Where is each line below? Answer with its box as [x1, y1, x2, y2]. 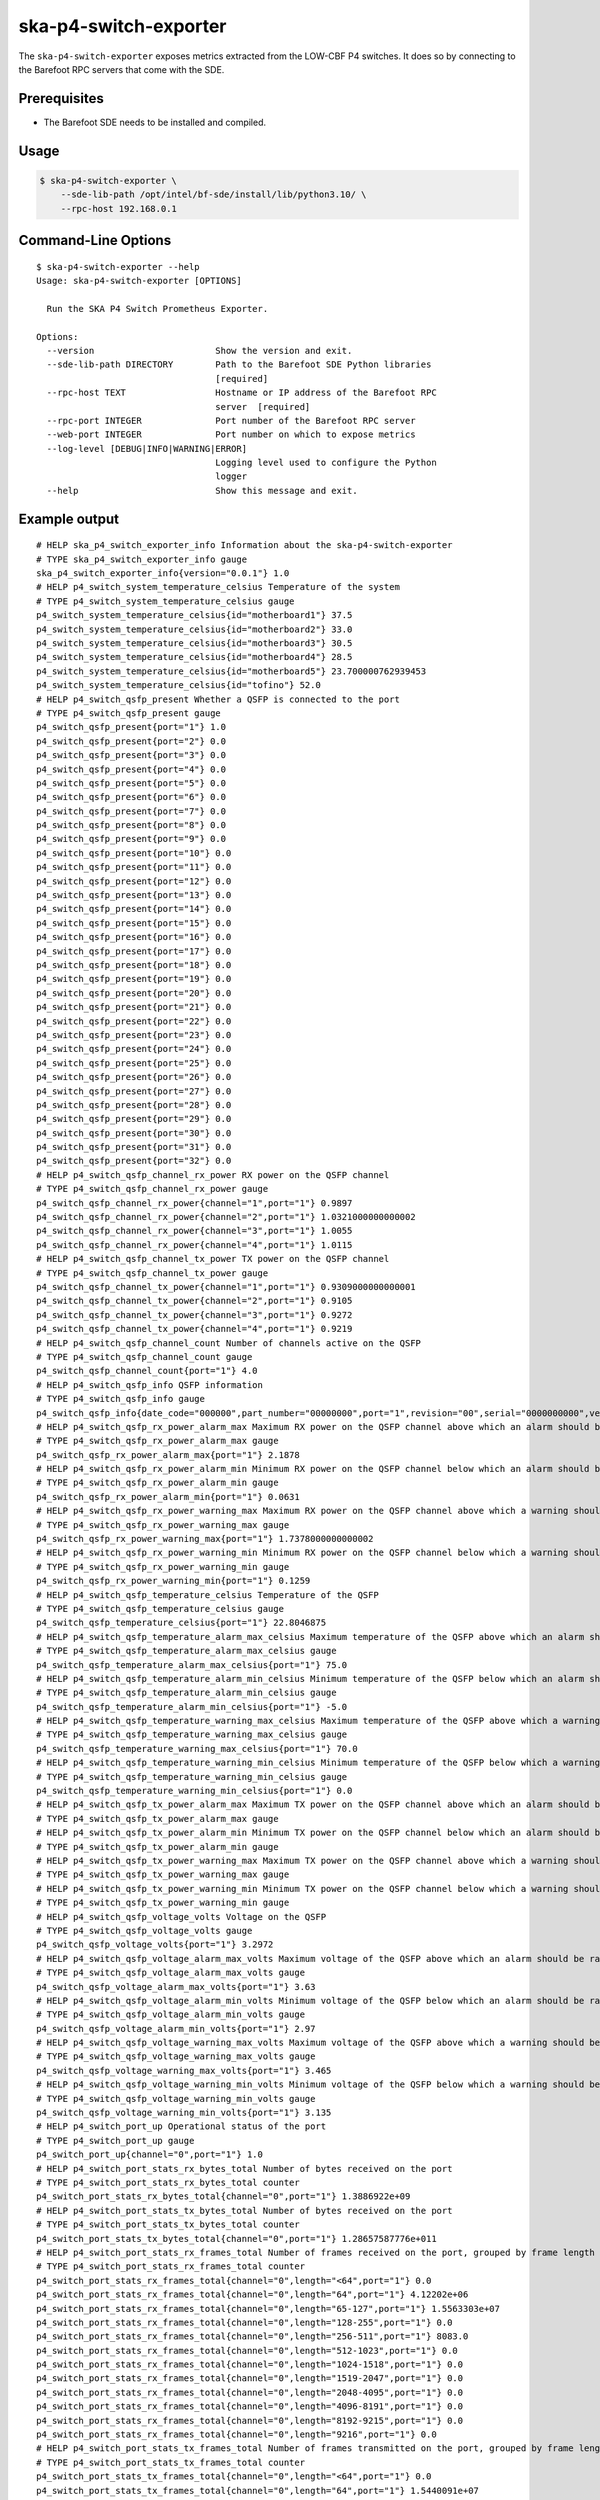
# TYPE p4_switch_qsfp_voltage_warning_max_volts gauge [36, 2051, 316, 2062]
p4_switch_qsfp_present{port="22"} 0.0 [36, 1015, 232, 1027]
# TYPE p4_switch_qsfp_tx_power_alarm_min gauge [36, 1841, 279, 1852]
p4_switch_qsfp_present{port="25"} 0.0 [36, 1057, 232, 1069]
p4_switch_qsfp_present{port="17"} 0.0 [36, 945, 232, 957]
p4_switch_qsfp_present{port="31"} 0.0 [36, 1141, 232, 1153]
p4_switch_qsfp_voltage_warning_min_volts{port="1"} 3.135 [36, 2107, 332, 2119]
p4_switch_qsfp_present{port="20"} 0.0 [36, 987, 232, 999]
